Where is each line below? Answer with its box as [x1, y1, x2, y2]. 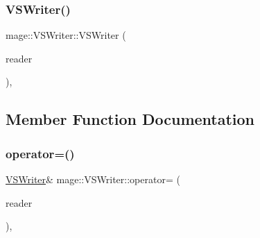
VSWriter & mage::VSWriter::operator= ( [6, 172, 180, 186]
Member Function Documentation [6, 108, 255, 130]
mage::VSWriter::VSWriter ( [6, 28, 126, 42]
